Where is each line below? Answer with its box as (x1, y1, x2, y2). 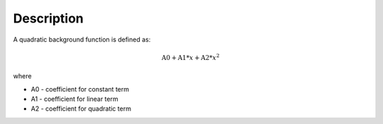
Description (13, 11, 84, 26)
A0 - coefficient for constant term (30, 85, 129, 93)
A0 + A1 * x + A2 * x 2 (161, 53, 220, 61)
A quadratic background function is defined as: (13, 35, 151, 44)
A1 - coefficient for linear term (30, 94, 118, 103)
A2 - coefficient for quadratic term (30, 104, 131, 113)
